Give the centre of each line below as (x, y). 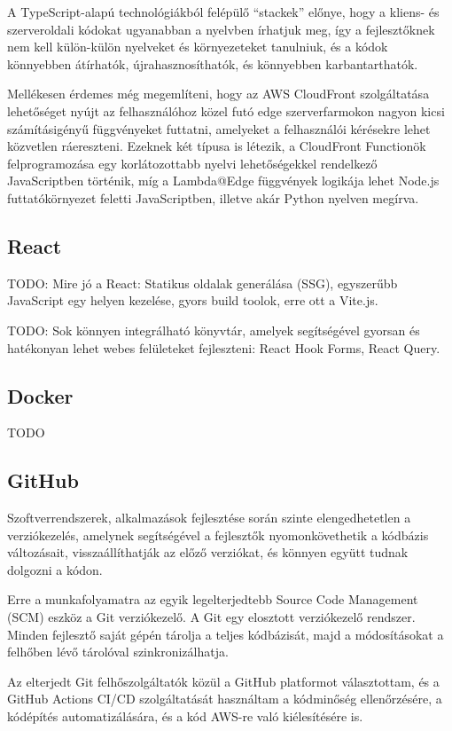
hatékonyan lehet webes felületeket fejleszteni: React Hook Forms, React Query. (224, 347)
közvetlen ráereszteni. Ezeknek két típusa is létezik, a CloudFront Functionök (217, 146)
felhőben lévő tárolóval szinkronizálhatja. (118, 652)
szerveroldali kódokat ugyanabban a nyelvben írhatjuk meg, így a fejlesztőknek (221, 29)
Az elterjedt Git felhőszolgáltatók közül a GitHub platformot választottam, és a (223, 681)
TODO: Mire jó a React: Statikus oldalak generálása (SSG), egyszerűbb (203, 283)
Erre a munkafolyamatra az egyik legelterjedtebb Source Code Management (213, 599)
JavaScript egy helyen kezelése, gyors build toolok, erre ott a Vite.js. (193, 300)
